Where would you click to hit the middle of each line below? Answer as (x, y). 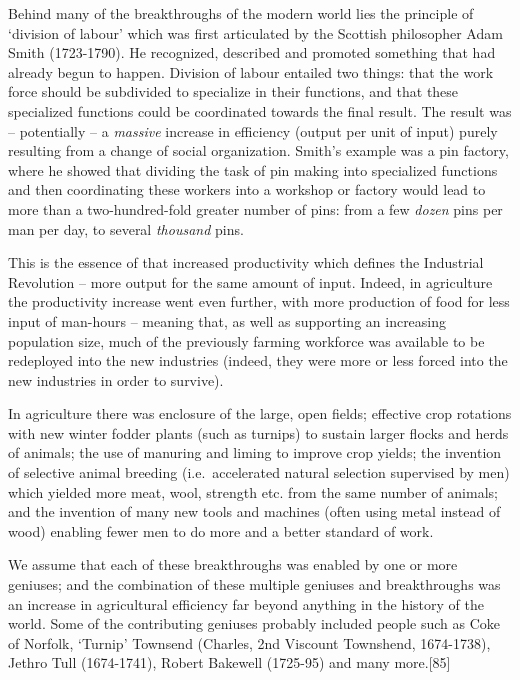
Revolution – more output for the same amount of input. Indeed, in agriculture (250, 281)
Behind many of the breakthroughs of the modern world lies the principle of (241, 13)
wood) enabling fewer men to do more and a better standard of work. (221, 530)
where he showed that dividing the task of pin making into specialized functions (253, 169)
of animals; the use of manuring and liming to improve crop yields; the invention (255, 452)
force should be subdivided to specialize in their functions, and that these (233, 91)
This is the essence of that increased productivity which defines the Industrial (246, 262)
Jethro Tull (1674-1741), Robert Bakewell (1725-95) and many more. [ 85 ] (229, 662)
